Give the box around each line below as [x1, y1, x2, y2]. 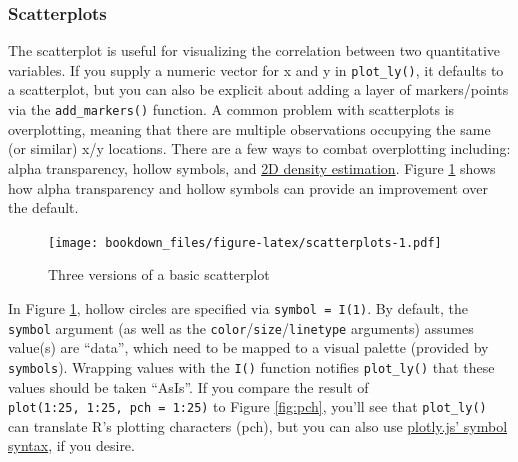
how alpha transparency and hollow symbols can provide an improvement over [8, 177, 488, 198]
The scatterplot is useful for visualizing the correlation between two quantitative [8, 40, 501, 61]
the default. [8, 197, 79, 218]
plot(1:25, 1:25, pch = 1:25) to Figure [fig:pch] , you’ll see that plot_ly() [8, 396, 487, 417]
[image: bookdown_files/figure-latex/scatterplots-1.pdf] [48, 235, 442, 250]
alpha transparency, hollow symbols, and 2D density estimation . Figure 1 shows [8, 157, 496, 178]
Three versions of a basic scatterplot [48, 264, 270, 285]
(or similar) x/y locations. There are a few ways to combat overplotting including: [8, 138, 511, 159]
